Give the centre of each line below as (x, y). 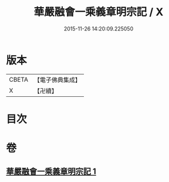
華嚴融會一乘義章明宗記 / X (99, 12)
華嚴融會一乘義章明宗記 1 (51, 172)
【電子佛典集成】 (57, 80)
